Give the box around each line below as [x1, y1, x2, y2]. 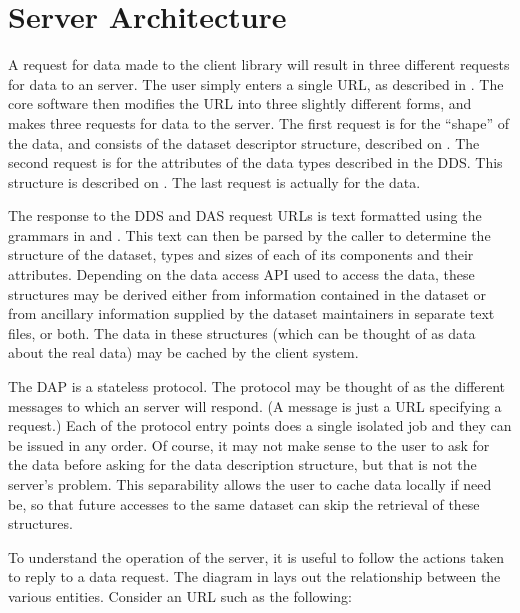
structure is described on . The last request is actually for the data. [8, 171, 421, 192]
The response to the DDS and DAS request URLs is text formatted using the [8, 205, 482, 226]
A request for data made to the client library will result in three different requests [8, 54, 510, 75]
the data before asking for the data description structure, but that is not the [8, 454, 477, 475]
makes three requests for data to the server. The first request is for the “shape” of [8, 112, 509, 133]
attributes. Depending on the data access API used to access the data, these [8, 264, 475, 285]
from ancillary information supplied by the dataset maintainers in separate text [8, 303, 495, 324]
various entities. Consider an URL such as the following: [8, 585, 352, 606]
